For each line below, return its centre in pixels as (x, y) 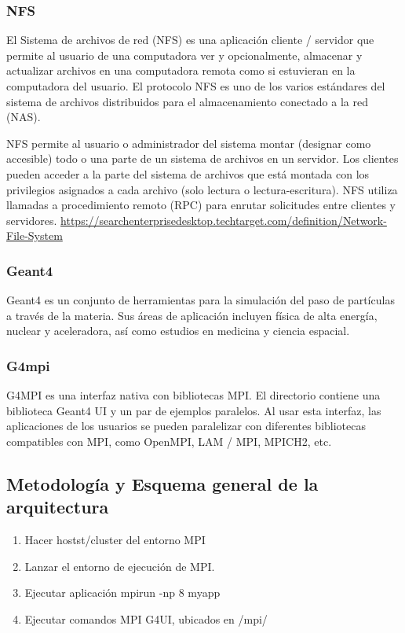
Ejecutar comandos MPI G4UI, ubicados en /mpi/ (146, 618)
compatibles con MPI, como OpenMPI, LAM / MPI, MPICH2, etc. (169, 441)
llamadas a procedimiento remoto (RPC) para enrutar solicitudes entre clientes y (201, 205)
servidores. (32, 220)
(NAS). (24, 117)
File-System (35, 236)
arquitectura (58, 507)
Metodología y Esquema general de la (162, 483)
